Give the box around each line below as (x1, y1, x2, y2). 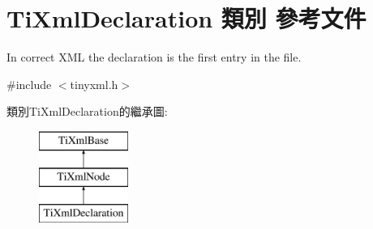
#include (6, 75, 52, 92)
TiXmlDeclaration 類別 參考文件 (6, 2, 367, 35)
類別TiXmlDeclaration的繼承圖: (6, 103, 168, 120)
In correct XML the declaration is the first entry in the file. (6, 49, 302, 66)
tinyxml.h (70, 75, 118, 92)
